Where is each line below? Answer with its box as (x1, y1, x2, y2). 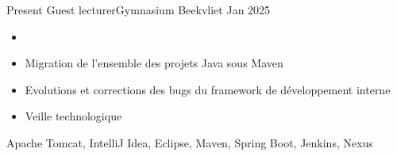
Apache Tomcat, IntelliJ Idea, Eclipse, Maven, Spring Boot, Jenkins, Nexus (6, 134, 373, 150)
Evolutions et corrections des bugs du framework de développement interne (25, 81, 391, 97)
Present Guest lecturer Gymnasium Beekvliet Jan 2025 (6, 2, 271, 17)
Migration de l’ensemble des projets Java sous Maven (25, 55, 283, 71)
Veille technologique (25, 108, 122, 124)
